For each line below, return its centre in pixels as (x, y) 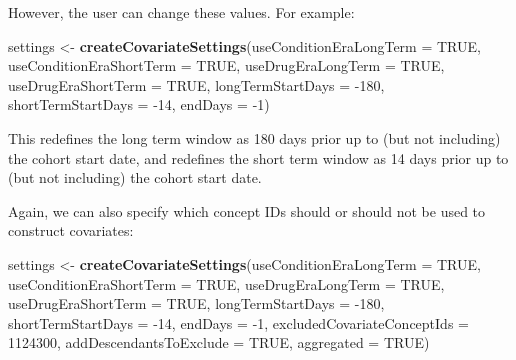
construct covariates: (71, 230)
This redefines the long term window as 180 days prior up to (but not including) (254, 137)
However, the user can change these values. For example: (181, 12)
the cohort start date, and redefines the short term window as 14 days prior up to (258, 157)
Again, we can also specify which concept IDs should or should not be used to (247, 210)
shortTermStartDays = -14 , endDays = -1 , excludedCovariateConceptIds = (238, 322)
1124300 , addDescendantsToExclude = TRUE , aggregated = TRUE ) (219, 342)
